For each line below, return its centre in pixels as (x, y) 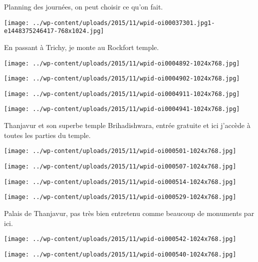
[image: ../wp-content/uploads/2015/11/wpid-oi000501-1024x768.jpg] (120, 151)
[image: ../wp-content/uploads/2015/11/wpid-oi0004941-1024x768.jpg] (122, 109)
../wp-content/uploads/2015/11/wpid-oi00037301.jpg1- (124, 23)
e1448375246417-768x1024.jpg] (54, 31)
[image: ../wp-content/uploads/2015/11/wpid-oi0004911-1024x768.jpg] (122, 94)
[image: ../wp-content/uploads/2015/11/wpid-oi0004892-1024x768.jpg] (122, 63)
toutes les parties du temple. (47, 135)
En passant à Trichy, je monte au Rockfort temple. (82, 47)
